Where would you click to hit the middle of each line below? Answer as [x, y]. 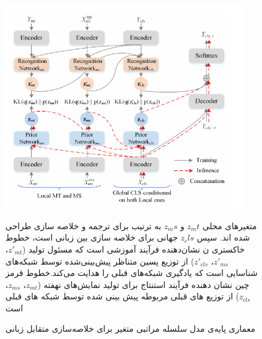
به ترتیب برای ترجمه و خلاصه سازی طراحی [83, 225]
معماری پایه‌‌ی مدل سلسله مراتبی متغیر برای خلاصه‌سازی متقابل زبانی [130, 328]
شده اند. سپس [223, 237]
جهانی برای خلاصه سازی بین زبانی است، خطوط [92, 237]
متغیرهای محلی [230, 225]
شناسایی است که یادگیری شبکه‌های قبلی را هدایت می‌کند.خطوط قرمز [132, 273]
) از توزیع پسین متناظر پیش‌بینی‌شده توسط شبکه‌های [100, 261]
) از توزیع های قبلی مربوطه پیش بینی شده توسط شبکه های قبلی [122, 296]
